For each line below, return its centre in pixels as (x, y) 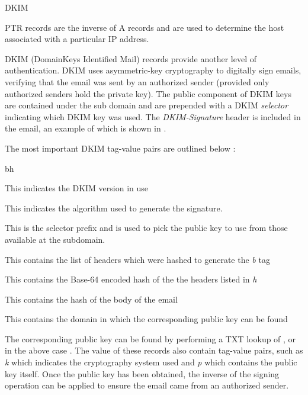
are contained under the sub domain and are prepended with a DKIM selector (147, 105)
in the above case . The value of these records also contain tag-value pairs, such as (154, 350)
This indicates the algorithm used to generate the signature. (114, 208)
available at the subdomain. (55, 239)
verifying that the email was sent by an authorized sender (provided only (137, 81)
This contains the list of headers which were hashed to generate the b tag (137, 259)
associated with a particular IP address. (77, 39)
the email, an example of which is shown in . (86, 128)
